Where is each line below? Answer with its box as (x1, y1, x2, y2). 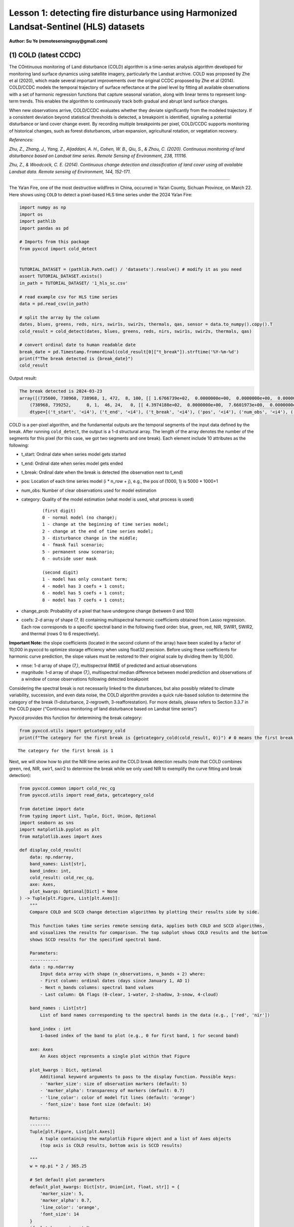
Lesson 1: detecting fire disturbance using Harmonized (9, 7, 237, 18)
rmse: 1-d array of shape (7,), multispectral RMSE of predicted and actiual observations (21, 663, 197, 668)
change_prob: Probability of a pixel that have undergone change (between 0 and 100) (21, 608, 194, 613)
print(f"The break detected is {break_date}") (19, 356, 133, 362)
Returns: (29, 1115, 51, 1121)
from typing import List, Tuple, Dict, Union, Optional (19, 813, 157, 819)
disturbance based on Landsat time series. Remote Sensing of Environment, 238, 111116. (9, 153, 187, 159)
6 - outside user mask (42, 556, 97, 561)
